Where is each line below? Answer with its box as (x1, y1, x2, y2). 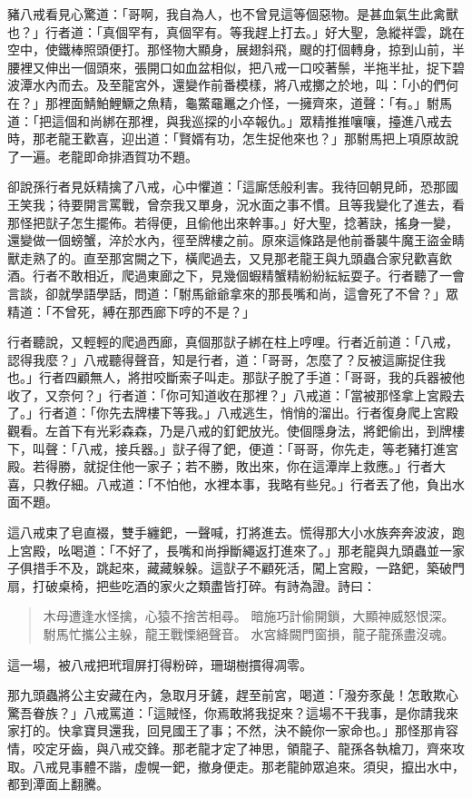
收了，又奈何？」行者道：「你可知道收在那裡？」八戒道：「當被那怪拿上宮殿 (7, 385, 452, 404)
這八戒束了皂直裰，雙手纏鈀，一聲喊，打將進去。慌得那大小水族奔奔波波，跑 (7, 523, 465, 542)
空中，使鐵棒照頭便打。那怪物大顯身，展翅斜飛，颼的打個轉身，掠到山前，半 (7, 40, 465, 59)
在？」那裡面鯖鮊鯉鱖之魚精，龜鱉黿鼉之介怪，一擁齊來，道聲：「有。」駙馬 (7, 93, 452, 112)
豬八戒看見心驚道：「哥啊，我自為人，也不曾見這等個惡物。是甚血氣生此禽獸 (7, 5, 458, 23)
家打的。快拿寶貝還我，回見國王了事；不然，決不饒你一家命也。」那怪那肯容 (7, 721, 458, 740)
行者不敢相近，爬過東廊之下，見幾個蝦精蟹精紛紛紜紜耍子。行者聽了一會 (32, 266, 465, 285)
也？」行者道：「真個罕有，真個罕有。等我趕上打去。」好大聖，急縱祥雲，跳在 (7, 22, 465, 41)
